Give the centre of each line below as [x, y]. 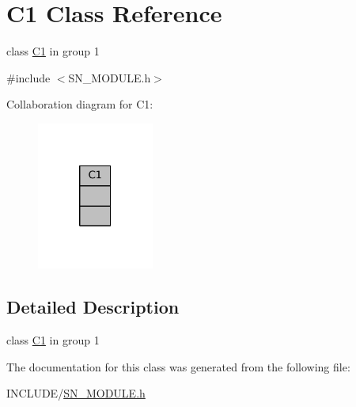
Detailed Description [93, 307]
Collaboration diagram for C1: [80, 104]
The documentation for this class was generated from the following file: [178, 366]
